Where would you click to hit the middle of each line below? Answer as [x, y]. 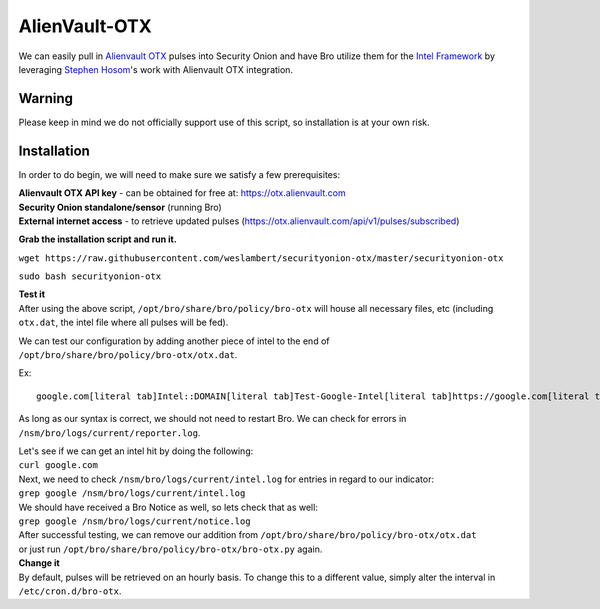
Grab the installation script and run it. [97, 239]
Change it [39, 563]
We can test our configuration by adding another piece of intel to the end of [174, 341]
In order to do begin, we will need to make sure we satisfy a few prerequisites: [179, 174]
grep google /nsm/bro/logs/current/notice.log [134, 521]
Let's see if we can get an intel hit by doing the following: [136, 451]
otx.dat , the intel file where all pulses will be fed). [123, 322]
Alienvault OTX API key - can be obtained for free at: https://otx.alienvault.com [182, 193]
